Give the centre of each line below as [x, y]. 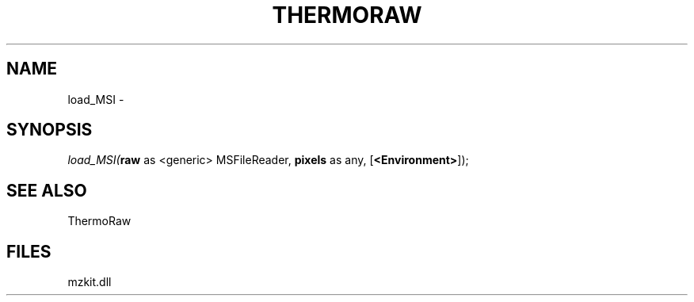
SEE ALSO [47, 190]
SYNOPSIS [50, 130]
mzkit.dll [90, 282]
